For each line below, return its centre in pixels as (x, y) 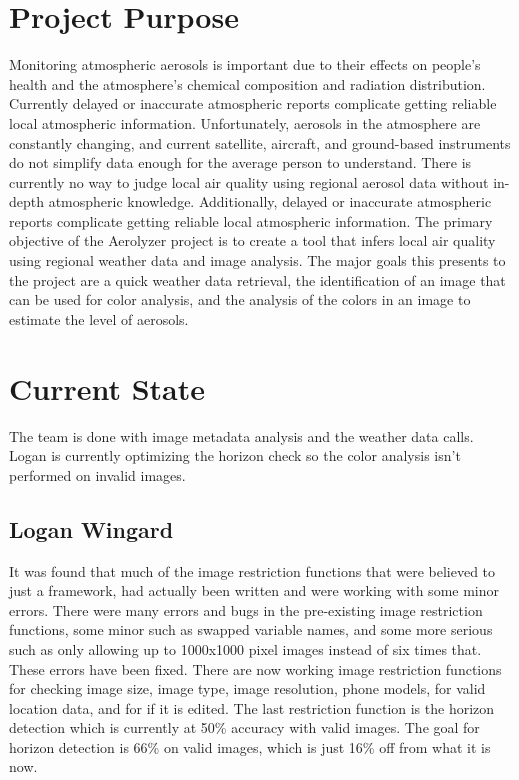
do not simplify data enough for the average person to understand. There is (240, 162)
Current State (107, 387)
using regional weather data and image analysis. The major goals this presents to (257, 260)
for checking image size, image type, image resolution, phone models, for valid (247, 688)
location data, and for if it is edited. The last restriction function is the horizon (252, 707)
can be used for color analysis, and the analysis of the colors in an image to (240, 299)
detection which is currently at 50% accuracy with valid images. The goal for (244, 727)
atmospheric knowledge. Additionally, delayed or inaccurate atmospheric (270, 201)
